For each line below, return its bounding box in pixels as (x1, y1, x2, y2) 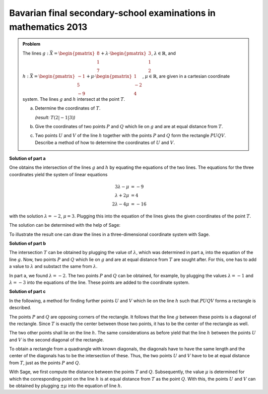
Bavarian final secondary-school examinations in (9, 7, 216, 18)
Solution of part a (9, 155, 46, 161)
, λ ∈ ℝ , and (151, 50, 176, 56)
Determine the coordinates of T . (35, 105, 101, 111)
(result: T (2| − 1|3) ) (35, 114, 75, 120)
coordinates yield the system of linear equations (9, 171, 108, 177)
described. (9, 305, 32, 311)
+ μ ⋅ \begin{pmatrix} (86, 73, 133, 79)
